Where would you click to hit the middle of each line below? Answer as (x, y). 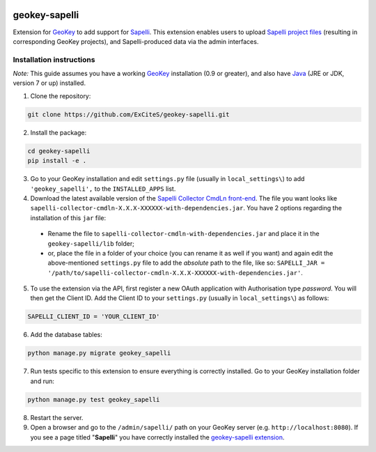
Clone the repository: (61, 96)
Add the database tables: (66, 335)
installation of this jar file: (68, 218)
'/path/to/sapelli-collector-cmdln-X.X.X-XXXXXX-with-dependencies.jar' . (175, 272)
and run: (42, 381)
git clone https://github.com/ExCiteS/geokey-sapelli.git (128, 114)
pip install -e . (57, 161)
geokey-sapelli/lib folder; (91, 243)
